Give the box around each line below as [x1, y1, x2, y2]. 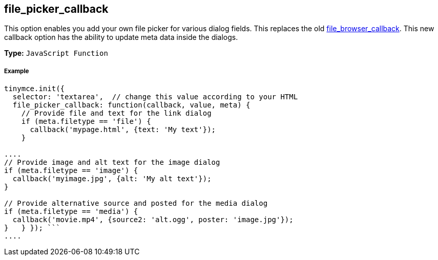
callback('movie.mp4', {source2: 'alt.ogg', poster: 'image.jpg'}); [12, 215, 294, 224]
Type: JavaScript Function [4, 49, 108, 58]
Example [4, 67, 29, 75]
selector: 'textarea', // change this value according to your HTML [12, 93, 298, 101]
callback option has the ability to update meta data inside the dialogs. [4, 33, 238, 42]
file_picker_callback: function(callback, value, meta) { [12, 101, 251, 110]
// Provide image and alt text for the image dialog [4, 158, 220, 167]
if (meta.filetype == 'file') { [21, 117, 151, 126]
